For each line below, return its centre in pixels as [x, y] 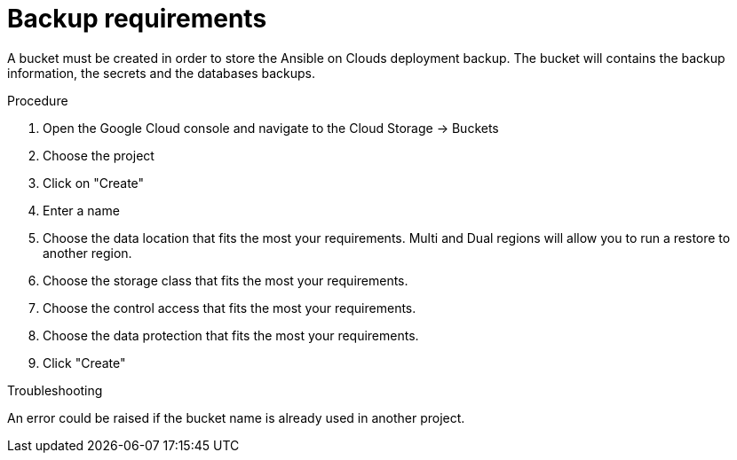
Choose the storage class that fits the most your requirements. [226, 280]
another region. [87, 253]
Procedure [38, 100]
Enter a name [81, 210]
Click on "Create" [94, 183]
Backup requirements [137, 19]
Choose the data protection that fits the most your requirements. [231, 335]
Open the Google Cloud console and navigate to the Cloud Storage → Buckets [271, 128]
